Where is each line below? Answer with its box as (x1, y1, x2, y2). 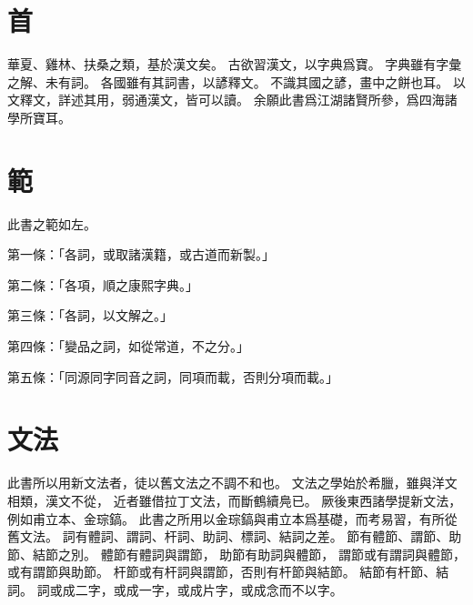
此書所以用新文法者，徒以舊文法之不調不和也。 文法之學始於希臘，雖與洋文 (7, 473, 458, 492)
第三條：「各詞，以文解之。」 (7, 306, 173, 325)
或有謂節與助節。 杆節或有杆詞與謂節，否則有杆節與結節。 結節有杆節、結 (7, 562, 449, 581)
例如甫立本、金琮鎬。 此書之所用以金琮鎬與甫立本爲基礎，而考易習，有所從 (7, 509, 458, 528)
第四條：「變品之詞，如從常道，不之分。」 (7, 337, 249, 355)
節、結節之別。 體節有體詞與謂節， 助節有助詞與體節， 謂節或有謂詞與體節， (7, 544, 466, 563)
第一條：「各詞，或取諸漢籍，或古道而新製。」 (7, 245, 275, 264)
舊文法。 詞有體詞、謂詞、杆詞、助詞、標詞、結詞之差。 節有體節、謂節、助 (7, 527, 462, 546)
